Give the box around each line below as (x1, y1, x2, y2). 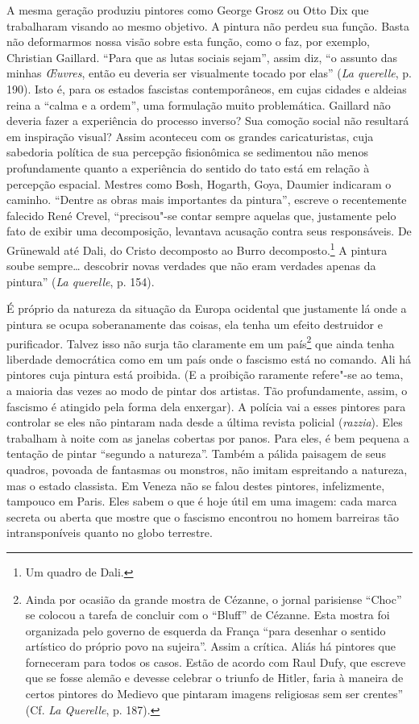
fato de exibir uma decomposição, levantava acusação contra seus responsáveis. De (6, 223, 412, 239)
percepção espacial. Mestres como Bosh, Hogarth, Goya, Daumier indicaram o (6, 175, 392, 192)
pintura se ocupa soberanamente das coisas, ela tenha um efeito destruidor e (6, 315, 383, 332)
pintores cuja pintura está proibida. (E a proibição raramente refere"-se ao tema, (6, 366, 404, 383)
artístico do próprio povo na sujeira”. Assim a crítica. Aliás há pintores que (25, 638, 396, 655)
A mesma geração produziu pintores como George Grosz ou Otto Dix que (6, 2, 369, 18)
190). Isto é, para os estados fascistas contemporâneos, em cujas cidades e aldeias (6, 80, 407, 97)
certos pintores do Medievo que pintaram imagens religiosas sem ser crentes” (25, 685, 404, 702)
